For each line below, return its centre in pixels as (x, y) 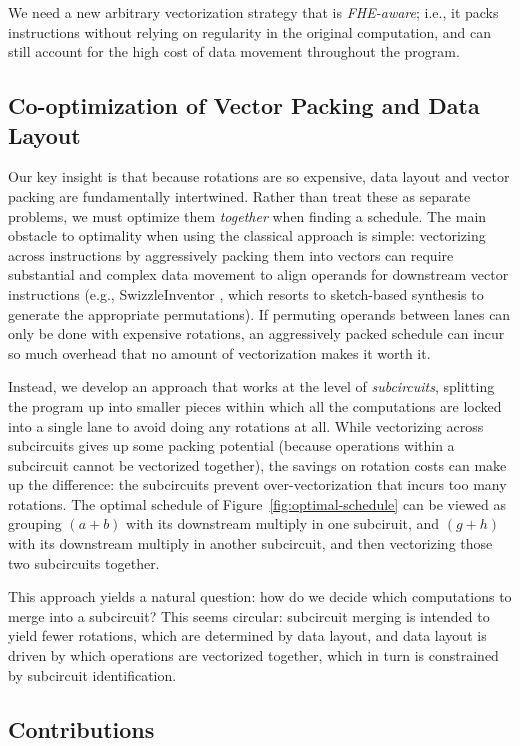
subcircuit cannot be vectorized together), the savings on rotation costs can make (257, 464)
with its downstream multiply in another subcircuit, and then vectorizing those (250, 543)
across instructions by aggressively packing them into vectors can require (231, 254)
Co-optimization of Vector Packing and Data (244, 105)
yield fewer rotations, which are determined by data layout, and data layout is (247, 635)
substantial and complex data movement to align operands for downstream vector (258, 274)
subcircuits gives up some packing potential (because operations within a (231, 445)
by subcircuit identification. (92, 674)
